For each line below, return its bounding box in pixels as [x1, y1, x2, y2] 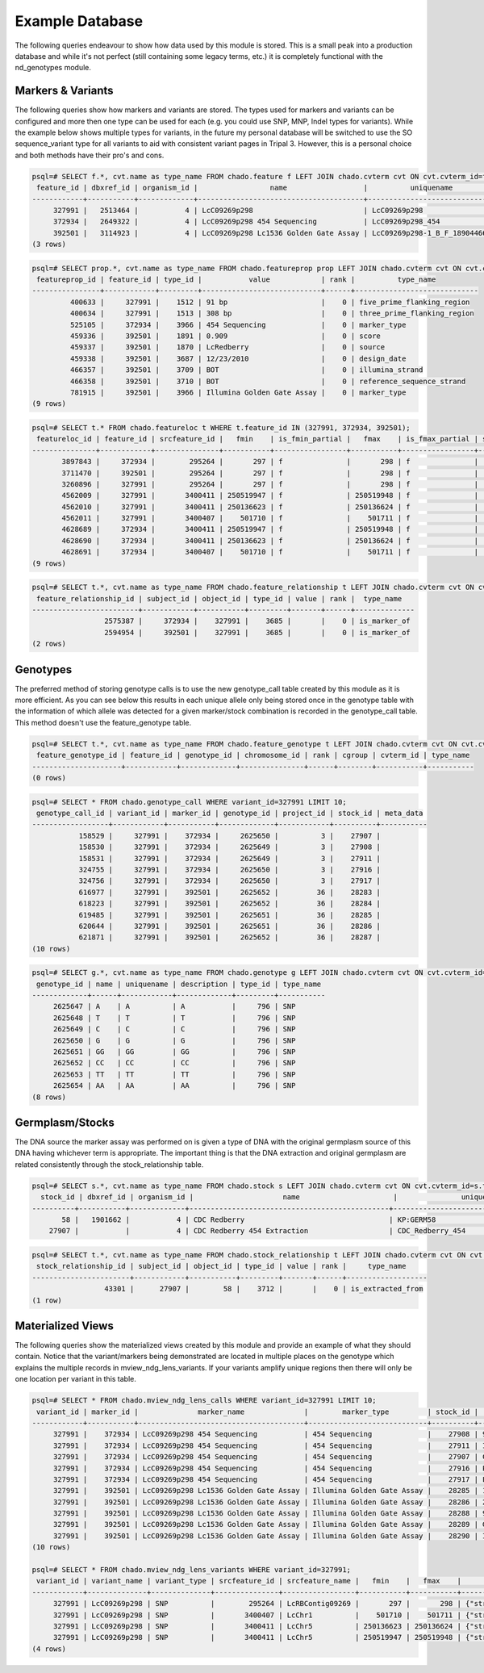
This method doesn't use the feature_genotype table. [15, 717, 192, 727]
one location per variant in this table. [15, 1374, 137, 1384]
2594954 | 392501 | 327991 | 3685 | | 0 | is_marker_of [103, 628, 411, 637]
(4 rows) [31, 1644, 67, 1654]
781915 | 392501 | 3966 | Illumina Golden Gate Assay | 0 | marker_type [69, 388, 407, 397]
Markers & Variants [15, 84, 114, 98]
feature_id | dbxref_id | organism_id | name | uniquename [36, 183, 453, 193]
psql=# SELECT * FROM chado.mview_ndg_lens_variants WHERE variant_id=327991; [31, 1566, 351, 1575]
